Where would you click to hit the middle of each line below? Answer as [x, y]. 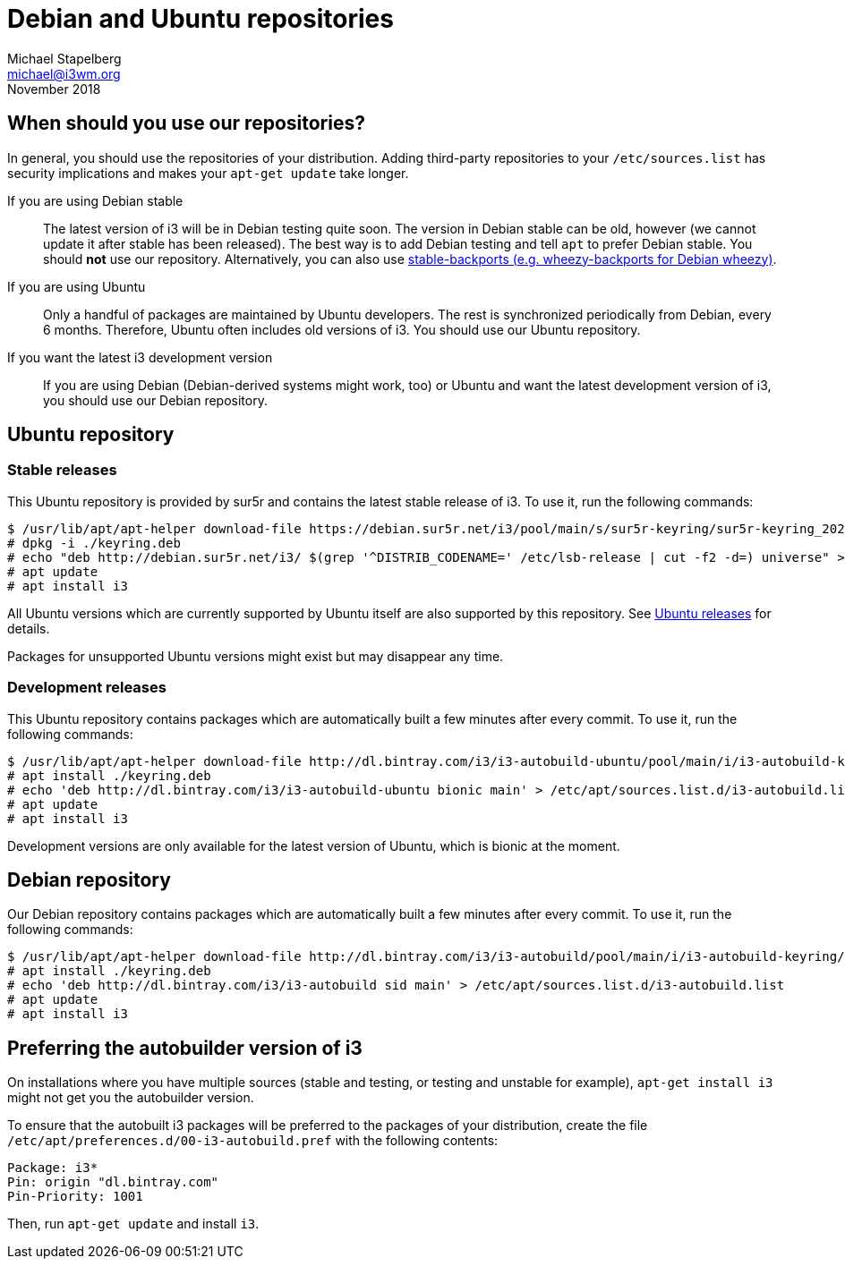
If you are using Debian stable [95, 200]
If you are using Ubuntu [77, 286]
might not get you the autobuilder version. [131, 1098]
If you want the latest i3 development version [140, 357]
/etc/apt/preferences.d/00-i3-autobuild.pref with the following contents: [253, 1141]
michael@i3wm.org [64, 73]
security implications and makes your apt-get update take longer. [208, 173]
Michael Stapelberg [64, 58]
